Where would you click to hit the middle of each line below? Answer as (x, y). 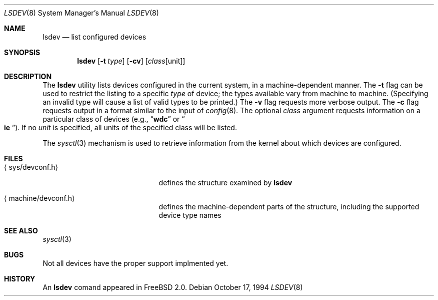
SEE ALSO (21, 231)
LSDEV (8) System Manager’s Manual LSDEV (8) (81, 13)
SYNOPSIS (22, 52)
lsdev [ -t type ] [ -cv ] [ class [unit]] (131, 61)
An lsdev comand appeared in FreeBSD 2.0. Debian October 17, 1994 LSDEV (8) (173, 287)
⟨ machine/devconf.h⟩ (39, 198)
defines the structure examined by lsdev (225, 183)
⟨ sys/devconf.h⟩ (31, 167)
